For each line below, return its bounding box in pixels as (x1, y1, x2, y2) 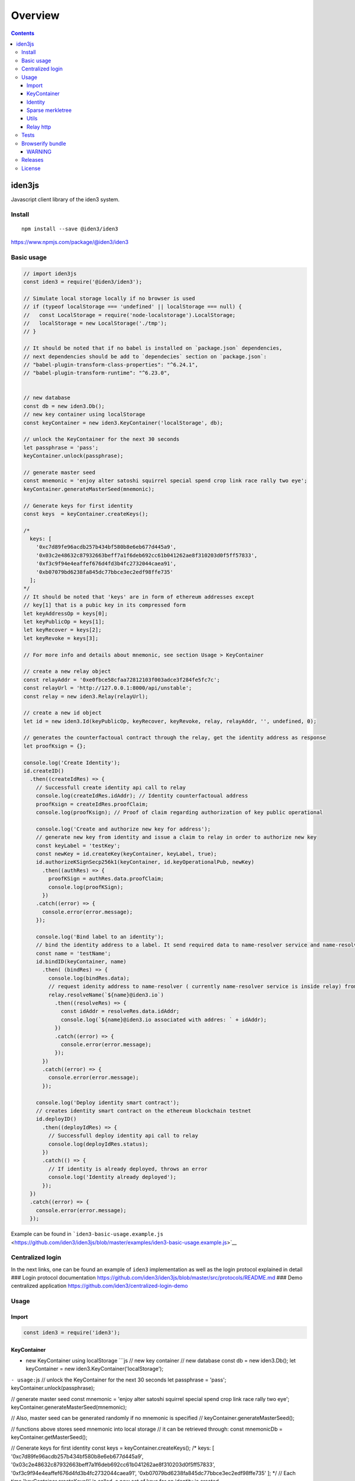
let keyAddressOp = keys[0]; (23, 610, 108, 617)
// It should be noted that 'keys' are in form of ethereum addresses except (23, 593, 254, 600)
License (21, 165, 41, 172)
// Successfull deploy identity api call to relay (48, 1132, 198, 1139)
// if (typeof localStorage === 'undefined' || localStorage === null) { (23, 303, 242, 310)
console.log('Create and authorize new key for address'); (35, 825, 211, 832)
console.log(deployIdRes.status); (48, 1140, 149, 1147)
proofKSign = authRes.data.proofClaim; (48, 876, 164, 882)
